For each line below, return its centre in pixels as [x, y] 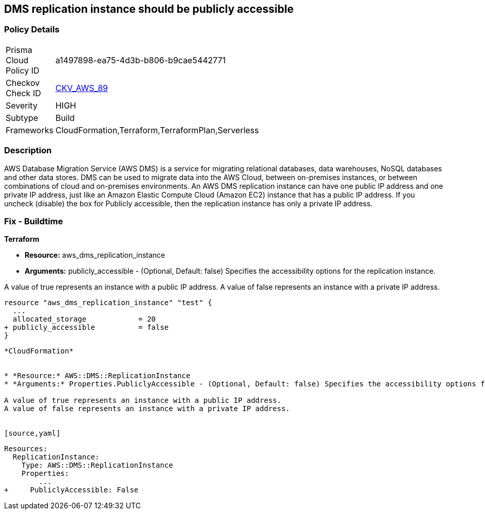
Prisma [19, 50]
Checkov [23, 83]
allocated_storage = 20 [84, 319]
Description [28, 150]
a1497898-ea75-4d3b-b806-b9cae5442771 [141, 60]
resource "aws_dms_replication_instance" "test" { [108, 303]
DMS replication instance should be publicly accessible [149, 9]
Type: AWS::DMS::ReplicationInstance [97, 465]
